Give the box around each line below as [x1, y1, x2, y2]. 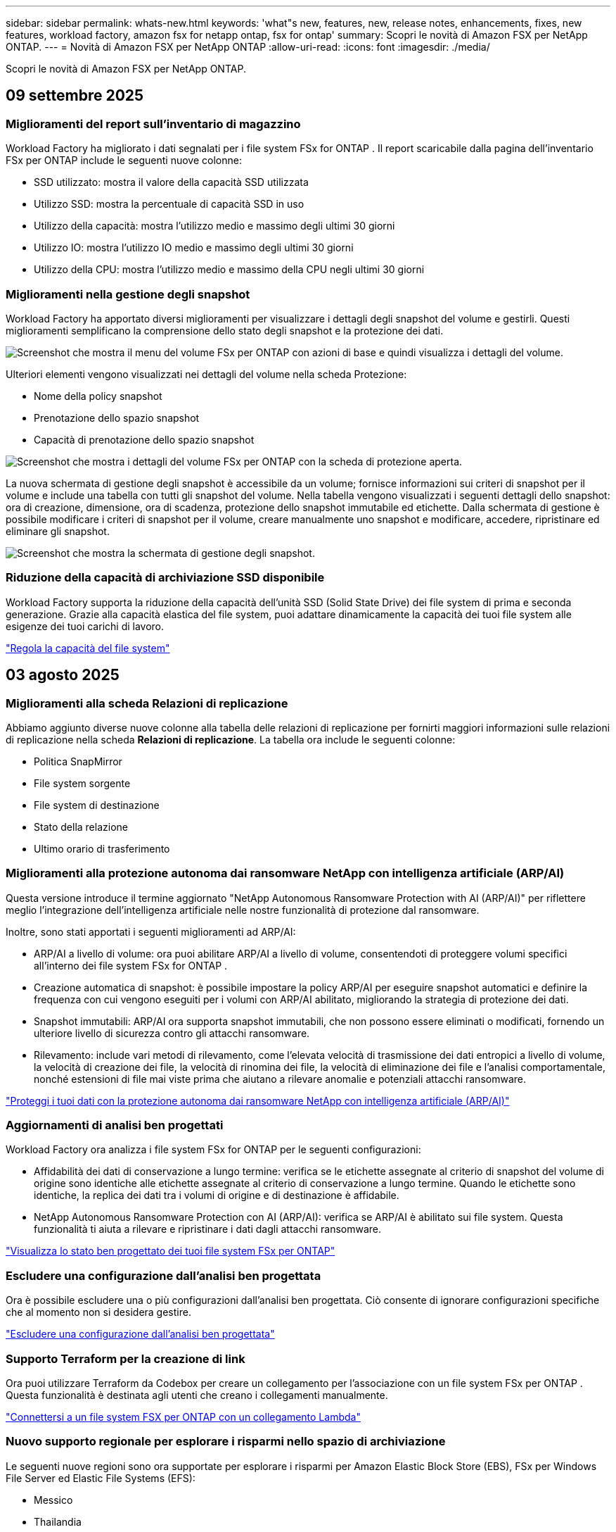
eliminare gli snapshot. [6, 525, 110, 537]
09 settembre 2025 [6, 87, 144, 105]
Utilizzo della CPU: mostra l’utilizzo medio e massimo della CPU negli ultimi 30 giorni [34, 263, 425, 276]
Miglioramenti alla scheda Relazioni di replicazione [6, 696, 288, 710]
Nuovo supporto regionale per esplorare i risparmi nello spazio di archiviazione [6, 1434, 446, 1449]
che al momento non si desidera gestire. [6, 1306, 191, 1319]
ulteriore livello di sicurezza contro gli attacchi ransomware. [34, 1026, 310, 1039]
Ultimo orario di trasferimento [34, 842, 170, 855]
